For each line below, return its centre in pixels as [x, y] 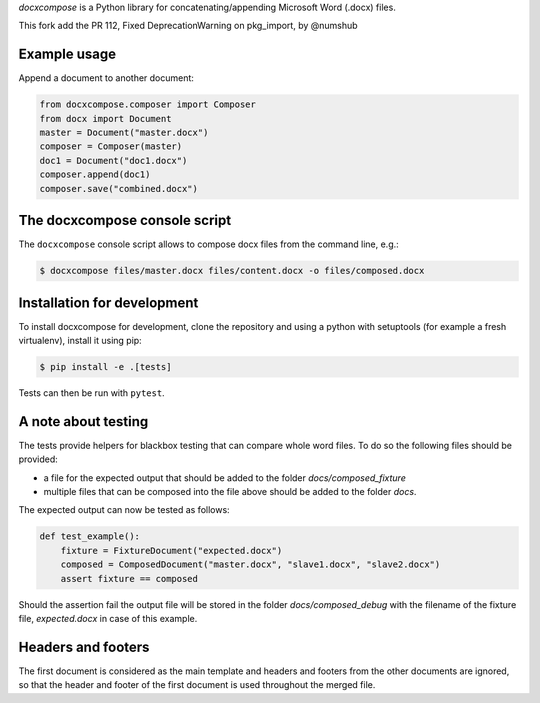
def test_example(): [89, 536]
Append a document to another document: [106, 78]
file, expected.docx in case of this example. [108, 618]
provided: [38, 459]
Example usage [67, 54]
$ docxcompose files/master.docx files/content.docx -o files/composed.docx [232, 271]
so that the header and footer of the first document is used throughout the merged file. [197, 685]
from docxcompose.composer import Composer [148, 104]
